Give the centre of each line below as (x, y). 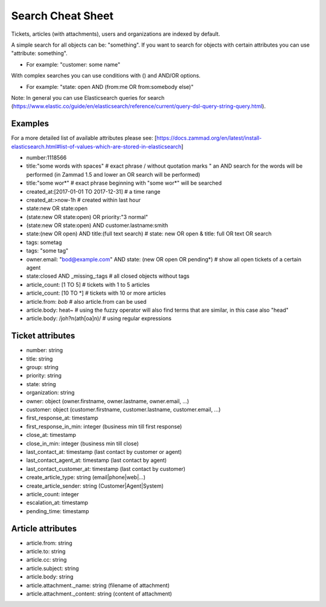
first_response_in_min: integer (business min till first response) (104, 426)
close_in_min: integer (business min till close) (82, 443)
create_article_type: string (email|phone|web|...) (86, 477)
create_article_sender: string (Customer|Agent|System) (95, 486)
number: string (45, 350)
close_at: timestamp (51, 435)
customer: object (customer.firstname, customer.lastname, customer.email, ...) (123, 410)
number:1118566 (46, 157)
